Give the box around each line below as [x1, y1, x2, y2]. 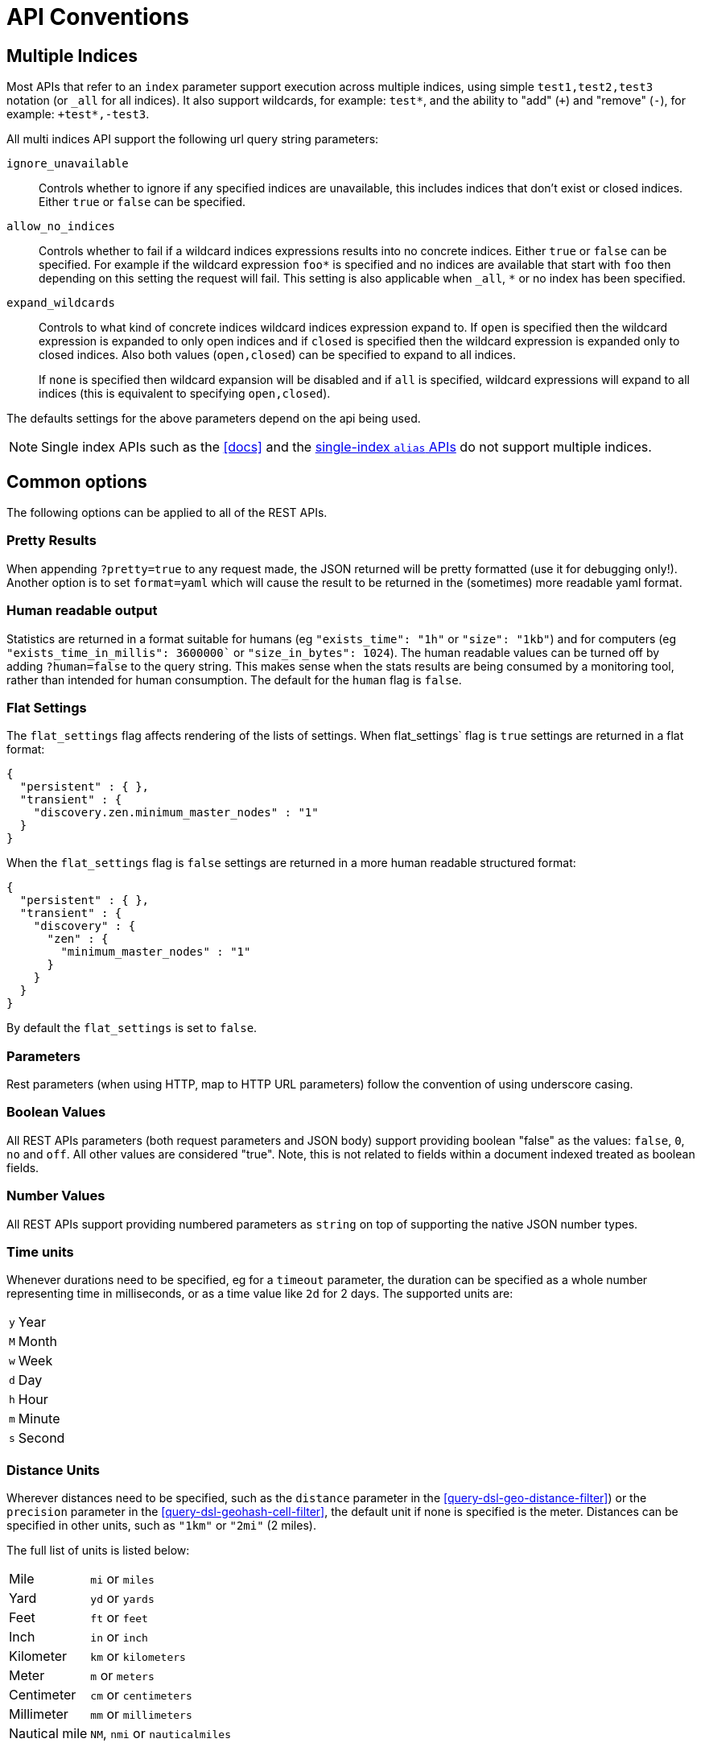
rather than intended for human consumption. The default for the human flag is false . [6, 672, 462, 687]
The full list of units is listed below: [6, 1543, 190, 1558]
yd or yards [90, 1590, 155, 1607]
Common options [6, 471, 147, 492]
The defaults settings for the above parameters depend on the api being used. [6, 411, 421, 426]
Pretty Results [6, 532, 97, 549]
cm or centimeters [90, 1687, 192, 1704]
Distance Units [6, 1461, 101, 1478]
